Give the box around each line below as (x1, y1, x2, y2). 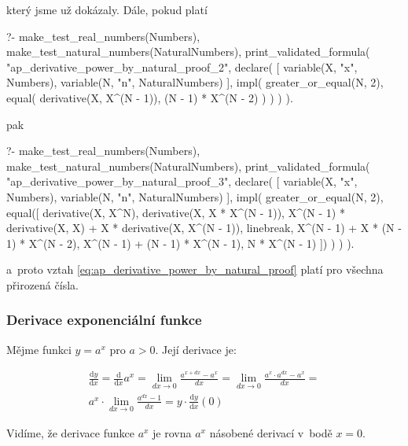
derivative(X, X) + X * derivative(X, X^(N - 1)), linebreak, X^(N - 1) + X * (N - (6, 219, 402, 236)
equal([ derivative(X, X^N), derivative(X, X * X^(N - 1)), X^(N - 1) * (6, 204, 345, 220)
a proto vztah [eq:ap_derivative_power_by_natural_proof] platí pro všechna (6, 261, 384, 278)
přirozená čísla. (6, 276, 79, 293)
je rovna (153, 424, 192, 440)
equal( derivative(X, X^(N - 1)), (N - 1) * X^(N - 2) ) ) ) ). (6, 89, 293, 105)
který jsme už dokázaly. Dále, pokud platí (6, 2, 208, 17)
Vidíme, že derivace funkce (6, 424, 134, 440)
